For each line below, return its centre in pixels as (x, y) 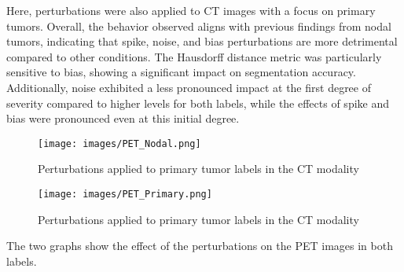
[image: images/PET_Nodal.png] (119, 143)
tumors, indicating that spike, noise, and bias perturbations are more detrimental (202, 41)
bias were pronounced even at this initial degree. (123, 118)
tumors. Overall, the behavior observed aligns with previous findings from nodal (199, 26)
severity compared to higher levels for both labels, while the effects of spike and (198, 103)
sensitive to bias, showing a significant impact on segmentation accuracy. (181, 72)
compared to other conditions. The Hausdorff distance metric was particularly (194, 56)
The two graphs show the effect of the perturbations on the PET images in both (200, 246)
